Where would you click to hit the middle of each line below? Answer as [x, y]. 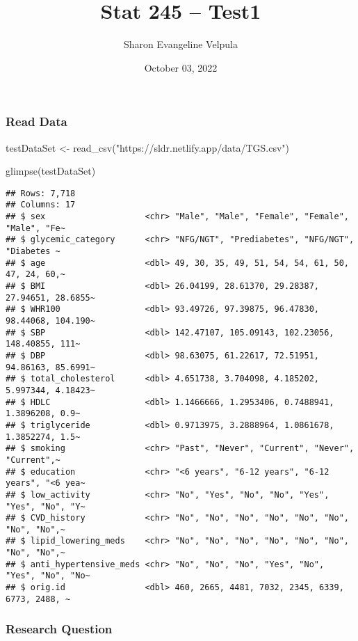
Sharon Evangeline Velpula [181, 44]
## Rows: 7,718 [41, 193]
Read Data [36, 121]
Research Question [59, 629]
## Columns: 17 [41, 205]
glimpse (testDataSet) [51, 171]
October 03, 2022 [181, 67]
